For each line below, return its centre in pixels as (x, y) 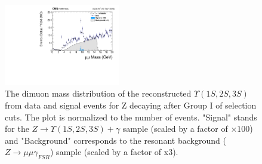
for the (17, 129)
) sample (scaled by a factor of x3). (114, 152)
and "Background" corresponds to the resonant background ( (115, 140)
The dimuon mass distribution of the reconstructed (98, 93)
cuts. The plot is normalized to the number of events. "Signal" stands (131, 117)
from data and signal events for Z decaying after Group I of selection (131, 105)
